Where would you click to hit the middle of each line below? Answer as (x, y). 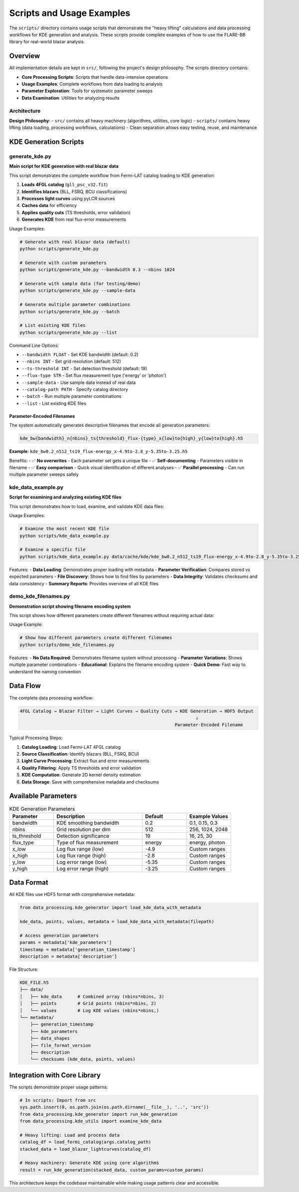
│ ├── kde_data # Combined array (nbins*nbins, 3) (92, 996)
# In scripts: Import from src (58, 1100)
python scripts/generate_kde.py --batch (70, 312)
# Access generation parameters (59, 935)
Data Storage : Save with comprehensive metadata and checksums (90, 782)
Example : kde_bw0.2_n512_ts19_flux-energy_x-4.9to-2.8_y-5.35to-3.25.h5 (98, 451)
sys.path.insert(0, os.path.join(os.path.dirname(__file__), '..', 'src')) (114, 1107)
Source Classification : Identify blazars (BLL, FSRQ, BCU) (80, 754)
